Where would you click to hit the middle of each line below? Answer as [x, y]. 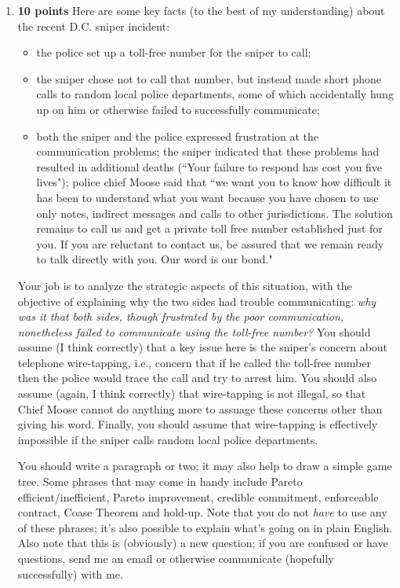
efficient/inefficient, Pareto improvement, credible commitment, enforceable [198, 496]
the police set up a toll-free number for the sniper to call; [174, 52]
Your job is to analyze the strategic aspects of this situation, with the [185, 285]
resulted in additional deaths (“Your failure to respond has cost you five [209, 166]
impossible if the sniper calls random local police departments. [168, 439]
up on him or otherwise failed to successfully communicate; [178, 109]
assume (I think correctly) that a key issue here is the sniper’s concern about [203, 347]
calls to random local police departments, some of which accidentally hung [215, 94]
